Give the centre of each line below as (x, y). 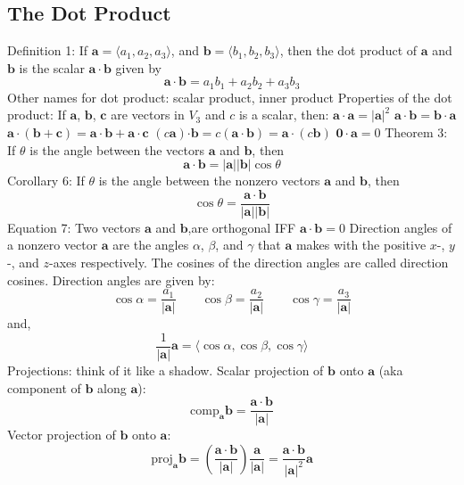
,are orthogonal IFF (242, 227)
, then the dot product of (348, 50)
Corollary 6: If (46, 181)
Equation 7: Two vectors (74, 227)
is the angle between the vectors (117, 149)
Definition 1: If (48, 50)
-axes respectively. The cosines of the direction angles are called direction (249, 263)
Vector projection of (62, 435)
